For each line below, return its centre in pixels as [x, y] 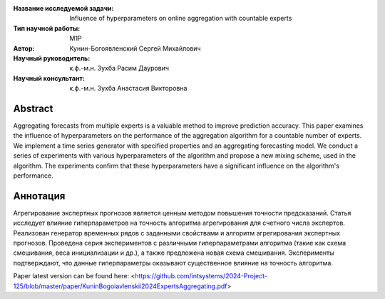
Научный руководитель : [52, 58]
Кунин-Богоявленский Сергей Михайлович [135, 48]
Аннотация [39, 196]
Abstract [33, 108]
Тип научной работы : [47, 28]
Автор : [24, 48]
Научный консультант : [49, 78]
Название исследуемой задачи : [63, 8]
